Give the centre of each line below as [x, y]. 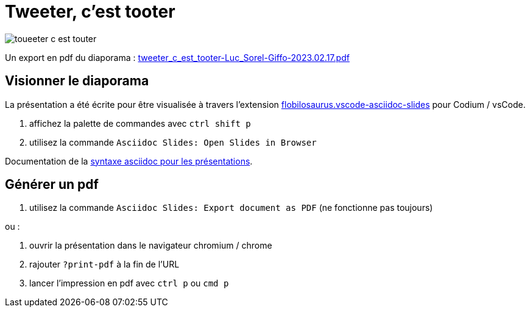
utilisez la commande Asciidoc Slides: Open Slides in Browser [173, 142]
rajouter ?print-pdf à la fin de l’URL [104, 264]
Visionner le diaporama [77, 81]
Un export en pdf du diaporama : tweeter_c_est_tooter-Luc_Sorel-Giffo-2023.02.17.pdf [177, 57]
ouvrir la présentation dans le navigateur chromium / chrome [151, 246]
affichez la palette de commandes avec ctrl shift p [140, 123]
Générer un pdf [52, 185]
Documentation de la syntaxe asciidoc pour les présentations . [129, 161]
